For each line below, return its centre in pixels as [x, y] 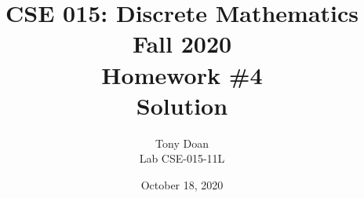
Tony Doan [182, 143]
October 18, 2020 [182, 184]
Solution [182, 105]
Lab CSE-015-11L [182, 158]
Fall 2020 [182, 44]
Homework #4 [182, 74]
